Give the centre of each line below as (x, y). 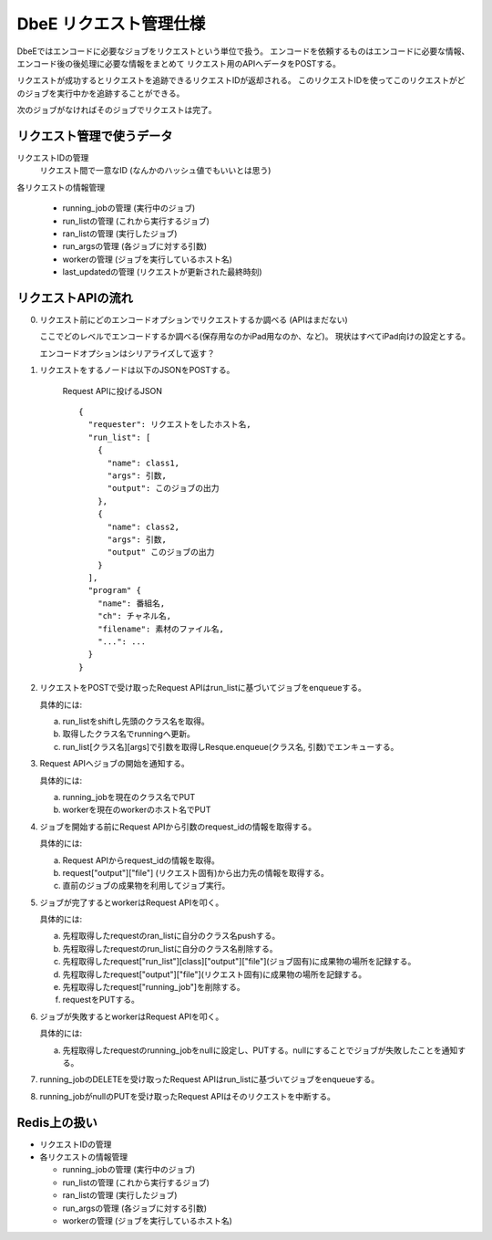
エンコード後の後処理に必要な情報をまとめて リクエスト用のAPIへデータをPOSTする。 (179, 63)
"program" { (114, 590)
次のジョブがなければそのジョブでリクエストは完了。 (117, 110)
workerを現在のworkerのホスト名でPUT (137, 810)
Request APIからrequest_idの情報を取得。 (141, 860)
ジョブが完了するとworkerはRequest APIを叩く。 (132, 902)
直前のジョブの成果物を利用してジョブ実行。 (146, 886)
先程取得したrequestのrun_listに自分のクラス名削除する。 (170, 948)
